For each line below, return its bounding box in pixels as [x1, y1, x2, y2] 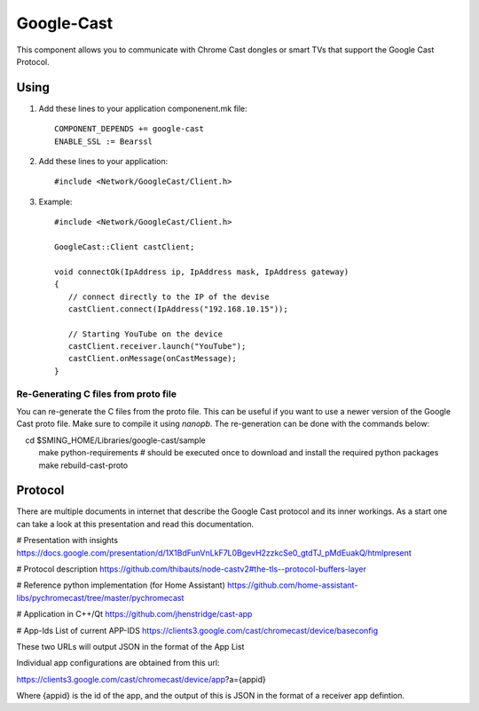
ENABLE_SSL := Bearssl [54, 136, 153, 146]
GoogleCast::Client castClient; [54, 241, 195, 252]
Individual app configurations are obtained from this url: [16, 658, 220, 668]
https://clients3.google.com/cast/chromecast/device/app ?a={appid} [16, 674, 266, 684]
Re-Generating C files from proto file [16, 387, 177, 399]
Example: [38, 196, 73, 207]
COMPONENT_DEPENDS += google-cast [54, 124, 204, 134]
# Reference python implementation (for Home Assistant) [16, 580, 225, 590]
